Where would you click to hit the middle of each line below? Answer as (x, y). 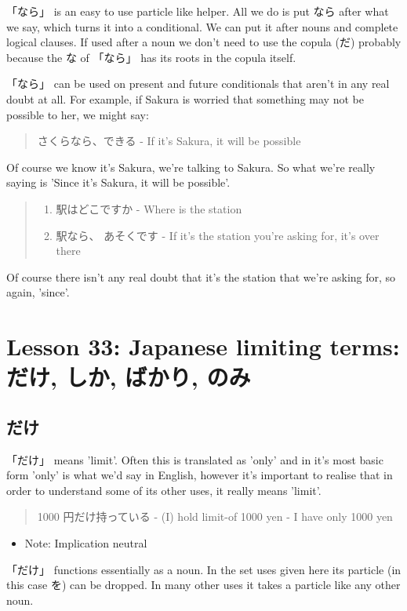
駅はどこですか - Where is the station (149, 208)
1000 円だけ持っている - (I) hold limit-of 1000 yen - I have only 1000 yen (215, 516)
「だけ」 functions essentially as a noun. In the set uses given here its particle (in (204, 569)
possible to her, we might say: (78, 114)
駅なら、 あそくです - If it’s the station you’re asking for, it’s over (218, 235)
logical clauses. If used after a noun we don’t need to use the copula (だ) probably (204, 42)
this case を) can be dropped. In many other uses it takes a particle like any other (203, 585)
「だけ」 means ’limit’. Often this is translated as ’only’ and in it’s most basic (195, 459)
